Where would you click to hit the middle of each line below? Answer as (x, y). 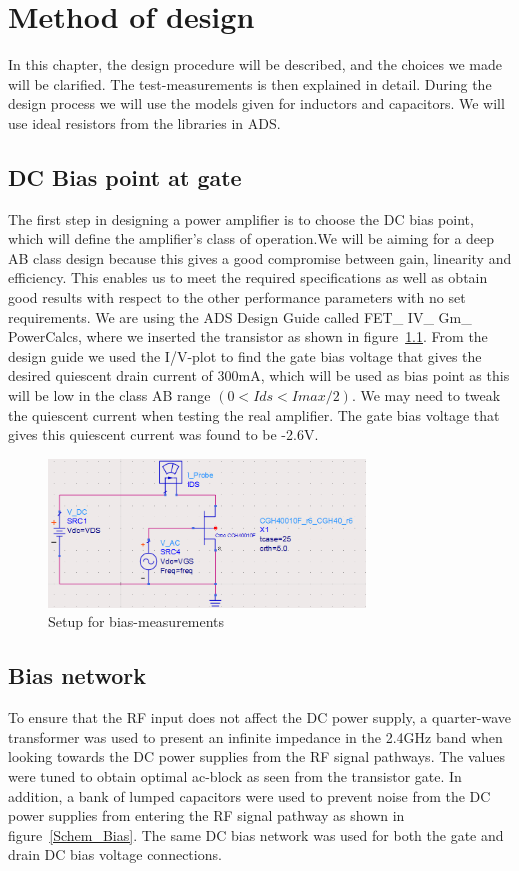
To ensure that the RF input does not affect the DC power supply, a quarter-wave (260, 717)
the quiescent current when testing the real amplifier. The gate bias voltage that (254, 414)
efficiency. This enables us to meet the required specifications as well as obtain (248, 277)
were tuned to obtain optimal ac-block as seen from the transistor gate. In (235, 775)
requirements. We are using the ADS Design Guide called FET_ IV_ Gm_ (240, 316)
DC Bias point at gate (125, 176)
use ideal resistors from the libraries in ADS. (144, 122)
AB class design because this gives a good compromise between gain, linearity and (260, 257)
